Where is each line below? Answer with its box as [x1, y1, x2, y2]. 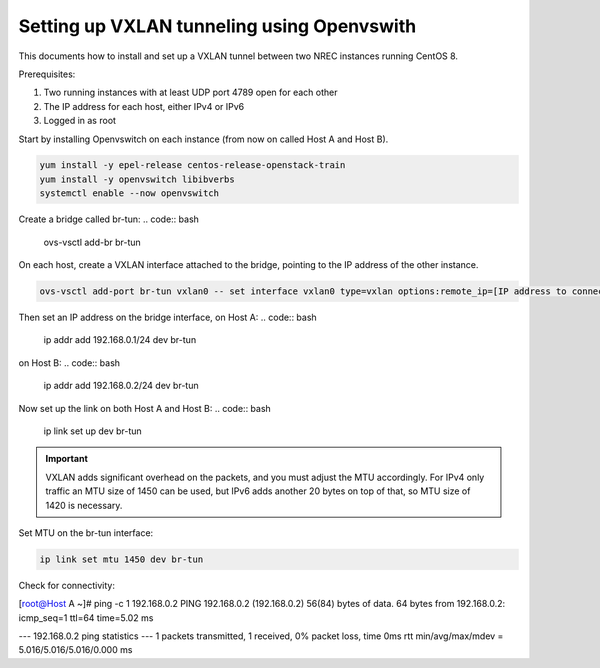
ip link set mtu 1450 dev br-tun [39, 553, 204, 565]
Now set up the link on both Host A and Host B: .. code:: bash [18, 402, 272, 414]
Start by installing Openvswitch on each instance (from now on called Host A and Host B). [18, 133, 389, 145]
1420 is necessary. [45, 499, 123, 511]
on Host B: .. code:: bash [18, 356, 120, 369]
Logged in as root [43, 115, 117, 127]
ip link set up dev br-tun [43, 425, 142, 437]
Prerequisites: [18, 68, 76, 80]
